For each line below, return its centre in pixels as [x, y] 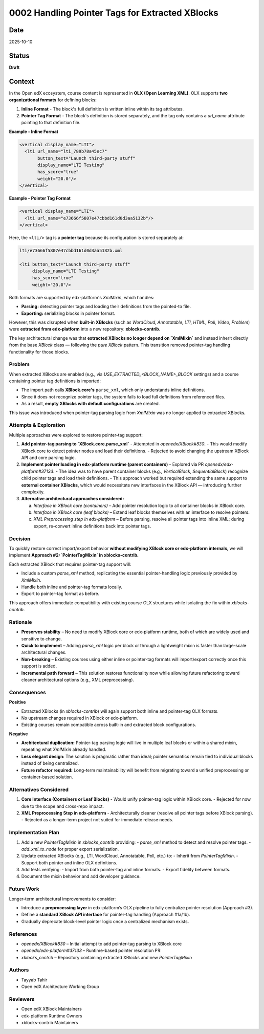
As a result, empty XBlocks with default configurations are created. [90, 404]
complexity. [33, 492]
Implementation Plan [34, 833]
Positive [18, 702]
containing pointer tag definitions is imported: [55, 381]
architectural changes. [44, 652]
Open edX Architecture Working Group [60, 987]
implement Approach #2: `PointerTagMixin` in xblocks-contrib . [74, 555]
